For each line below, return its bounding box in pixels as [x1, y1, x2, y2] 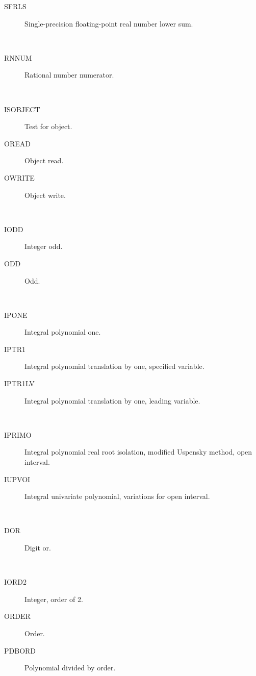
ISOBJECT [4, 104, 40, 114]
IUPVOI [4, 473, 31, 484]
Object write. [24, 189, 66, 200]
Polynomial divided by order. [24, 662, 116, 673]
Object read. [24, 155, 64, 166]
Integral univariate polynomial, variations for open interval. [24, 491, 210, 502]
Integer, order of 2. [24, 593, 83, 604]
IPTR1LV [4, 378, 35, 389]
